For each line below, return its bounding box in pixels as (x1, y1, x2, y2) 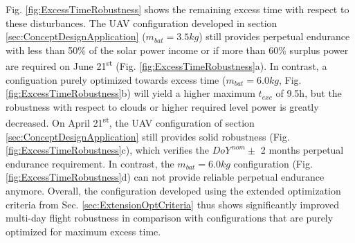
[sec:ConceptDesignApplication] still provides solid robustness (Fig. (6, 129, 290, 143)
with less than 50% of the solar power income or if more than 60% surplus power (6, 42, 349, 57)
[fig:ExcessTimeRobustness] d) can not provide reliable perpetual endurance (6, 170, 325, 184)
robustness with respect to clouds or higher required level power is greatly (6, 99, 319, 114)
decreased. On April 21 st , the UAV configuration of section (6, 114, 255, 130)
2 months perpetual (260, 143, 344, 157)
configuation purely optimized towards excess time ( (6, 72, 226, 87)
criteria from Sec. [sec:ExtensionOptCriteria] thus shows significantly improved (6, 197, 339, 211)
